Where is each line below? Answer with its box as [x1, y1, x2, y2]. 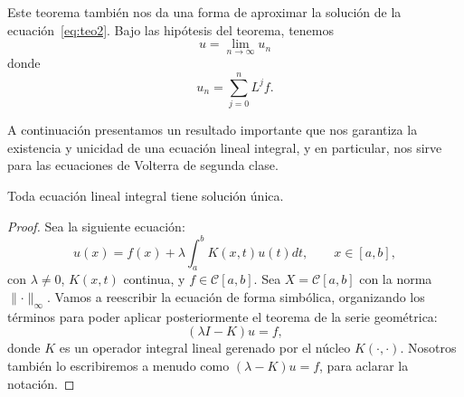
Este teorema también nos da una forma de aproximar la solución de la [7, 3, 402, 21]
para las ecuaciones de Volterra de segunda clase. [7, 156, 279, 175]
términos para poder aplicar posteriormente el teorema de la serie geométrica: [7, 307, 438, 326]
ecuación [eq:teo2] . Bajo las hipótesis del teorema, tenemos [7, 20, 335, 39]
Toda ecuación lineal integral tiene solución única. [7, 185, 284, 204]
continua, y [123, 269, 185, 288]
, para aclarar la [319, 355, 409, 374]
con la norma [359, 269, 432, 288]
